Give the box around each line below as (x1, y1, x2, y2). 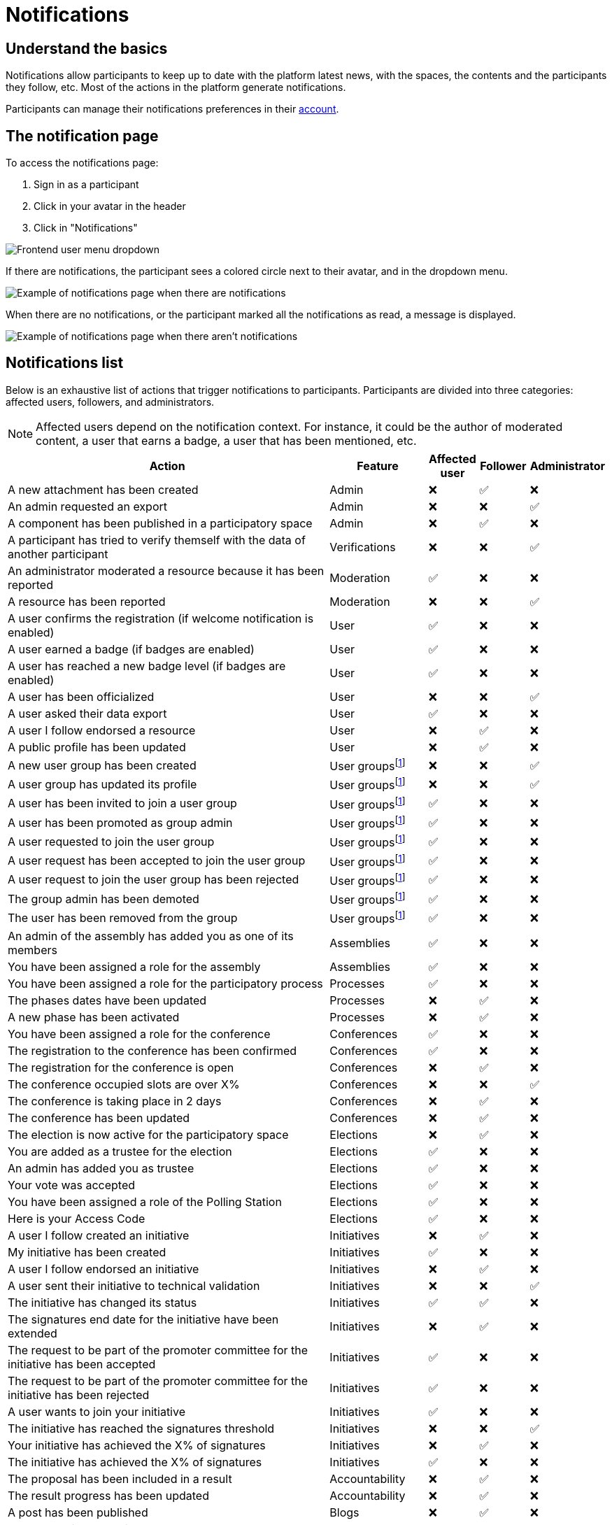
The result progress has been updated (8, 1488, 209, 1503)
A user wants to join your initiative (8, 1404, 185, 1419)
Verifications (329, 539, 396, 554)
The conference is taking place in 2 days (8, 1093, 222, 1108)
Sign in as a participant (34, 178, 139, 191)
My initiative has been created (8, 1244, 166, 1259)
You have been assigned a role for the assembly (8, 959, 261, 974)
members (8, 942, 57, 957)
